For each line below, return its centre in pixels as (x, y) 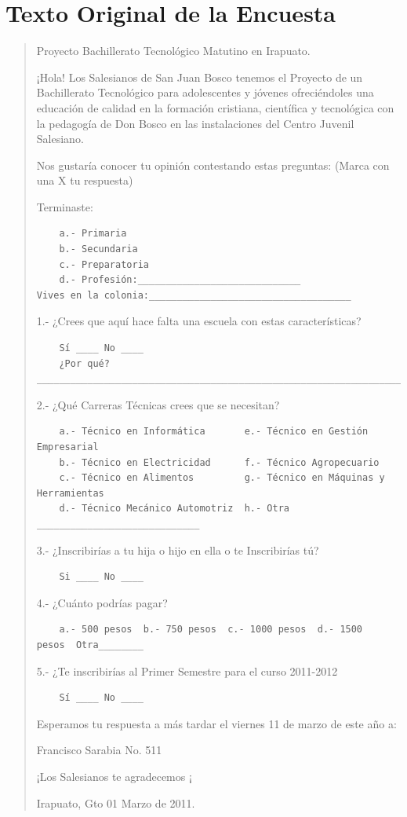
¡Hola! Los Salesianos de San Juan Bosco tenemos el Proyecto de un (200, 77)
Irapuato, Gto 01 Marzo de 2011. (116, 802)
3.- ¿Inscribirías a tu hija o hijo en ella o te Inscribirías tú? (178, 550)
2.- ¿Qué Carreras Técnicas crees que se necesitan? (158, 404)
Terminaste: (65, 206)
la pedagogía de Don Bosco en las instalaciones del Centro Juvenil (195, 123)
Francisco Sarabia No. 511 (99, 750)
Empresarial (67, 447)
